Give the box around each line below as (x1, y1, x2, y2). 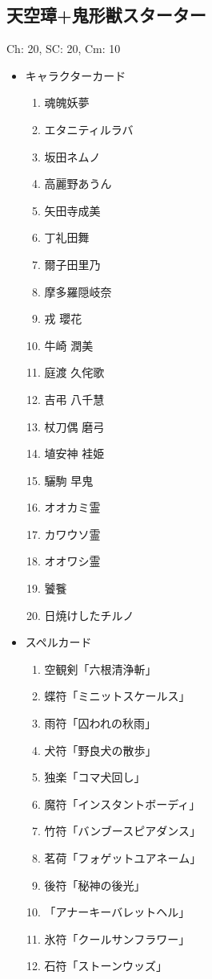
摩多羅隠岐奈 (44, 283, 112, 300)
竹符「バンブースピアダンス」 (44, 822, 201, 839)
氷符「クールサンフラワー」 (44, 930, 190, 947)
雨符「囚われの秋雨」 (44, 715, 156, 732)
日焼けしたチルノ (44, 606, 134, 623)
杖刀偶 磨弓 (44, 418, 105, 434)
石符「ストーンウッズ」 (44, 957, 167, 974)
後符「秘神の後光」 (44, 876, 146, 893)
